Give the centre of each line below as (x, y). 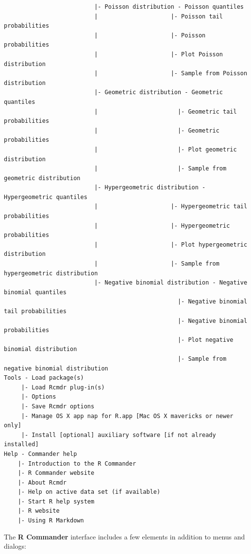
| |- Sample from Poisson (171, 74)
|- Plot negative (205, 340)
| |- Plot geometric (166, 149)
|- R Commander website (56, 473)
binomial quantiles (35, 292)
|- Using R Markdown (51, 521)
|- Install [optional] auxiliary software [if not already (118, 435)
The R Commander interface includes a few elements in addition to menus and (125, 536)
